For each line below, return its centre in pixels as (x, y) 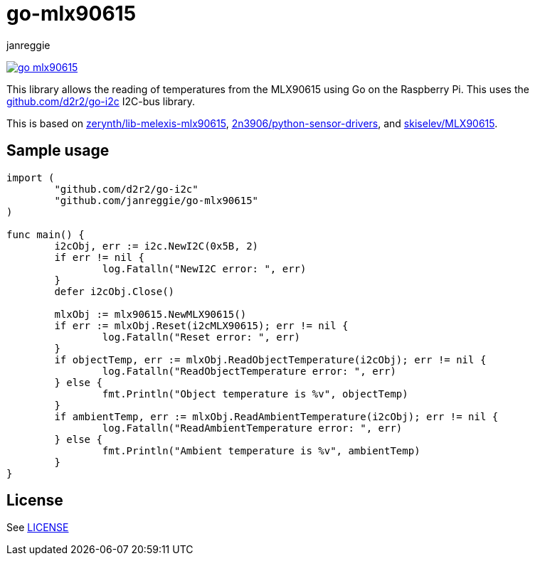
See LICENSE (38, 528)
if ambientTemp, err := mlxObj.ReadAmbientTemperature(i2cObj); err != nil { (276, 416)
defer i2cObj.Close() (115, 291)
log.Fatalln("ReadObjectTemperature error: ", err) (249, 371)
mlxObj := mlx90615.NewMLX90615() (150, 314)
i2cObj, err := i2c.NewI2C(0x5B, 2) (157, 246)
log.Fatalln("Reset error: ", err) (201, 337)
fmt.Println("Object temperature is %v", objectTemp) (255, 394)
